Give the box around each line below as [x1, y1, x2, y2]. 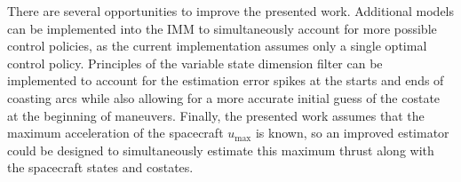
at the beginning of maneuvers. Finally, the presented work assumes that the [7, 106, 425, 124]
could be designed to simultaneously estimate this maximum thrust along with [7, 140, 434, 159]
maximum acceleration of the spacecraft [7, 123, 224, 142]
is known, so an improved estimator [255, 123, 449, 142]
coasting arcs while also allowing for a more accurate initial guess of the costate [7, 88, 441, 107]
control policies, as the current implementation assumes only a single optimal [7, 36, 427, 55]
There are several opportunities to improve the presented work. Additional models [7, 2, 455, 20]
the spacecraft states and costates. [7, 158, 194, 177]
